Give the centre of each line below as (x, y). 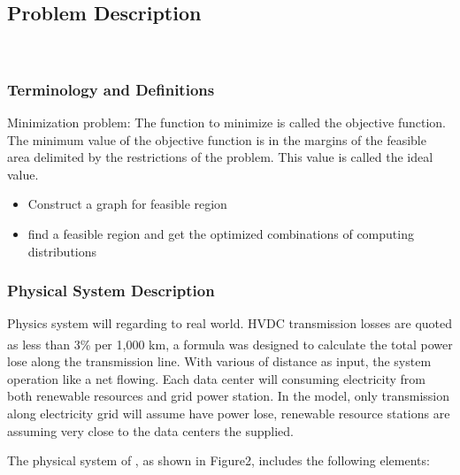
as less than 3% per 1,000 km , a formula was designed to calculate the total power (230, 344)
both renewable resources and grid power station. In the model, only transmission (229, 396)
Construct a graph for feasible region (127, 204)
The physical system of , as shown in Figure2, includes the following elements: (218, 460)
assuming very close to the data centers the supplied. (150, 430)
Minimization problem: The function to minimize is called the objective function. (226, 123)
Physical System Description (111, 291)
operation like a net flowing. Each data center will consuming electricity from (216, 378)
